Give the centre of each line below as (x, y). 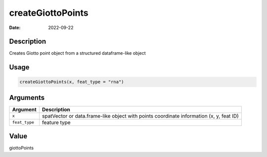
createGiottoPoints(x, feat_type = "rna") (72, 82)
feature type (57, 122)
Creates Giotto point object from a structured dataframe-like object (77, 53)
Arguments (27, 98)
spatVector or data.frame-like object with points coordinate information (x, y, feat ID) (141, 116)
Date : (15, 28)
